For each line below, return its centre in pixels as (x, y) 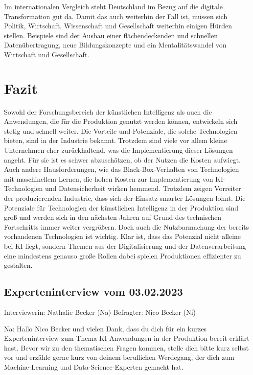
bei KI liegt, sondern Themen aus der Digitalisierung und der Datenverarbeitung (125, 246)
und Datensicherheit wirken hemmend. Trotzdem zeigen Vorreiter (143, 188)
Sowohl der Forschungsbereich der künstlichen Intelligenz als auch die (108, 111)
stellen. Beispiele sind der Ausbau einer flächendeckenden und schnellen (111, 35)
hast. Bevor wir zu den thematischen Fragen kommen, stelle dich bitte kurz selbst (126, 347)
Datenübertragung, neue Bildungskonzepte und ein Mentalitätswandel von (115, 45)
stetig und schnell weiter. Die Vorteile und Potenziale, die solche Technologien (121, 130)
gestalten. (18, 265)
